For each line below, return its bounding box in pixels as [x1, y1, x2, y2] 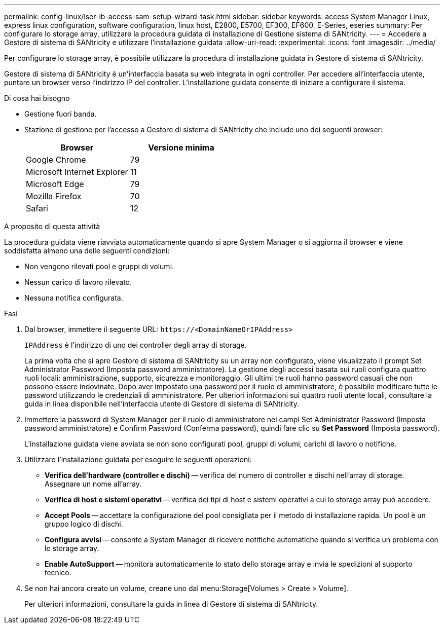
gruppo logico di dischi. [45, 520, 123, 528]
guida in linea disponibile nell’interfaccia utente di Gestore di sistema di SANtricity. [24, 399, 299, 408]
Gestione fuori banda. [24, 109, 97, 118]
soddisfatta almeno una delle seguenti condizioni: [4, 246, 170, 255]
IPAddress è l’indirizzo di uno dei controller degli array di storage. [24, 341, 247, 349]
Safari [26, 203, 48, 213]
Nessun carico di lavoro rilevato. [24, 278, 132, 286]
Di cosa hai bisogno [4, 94, 70, 102]
